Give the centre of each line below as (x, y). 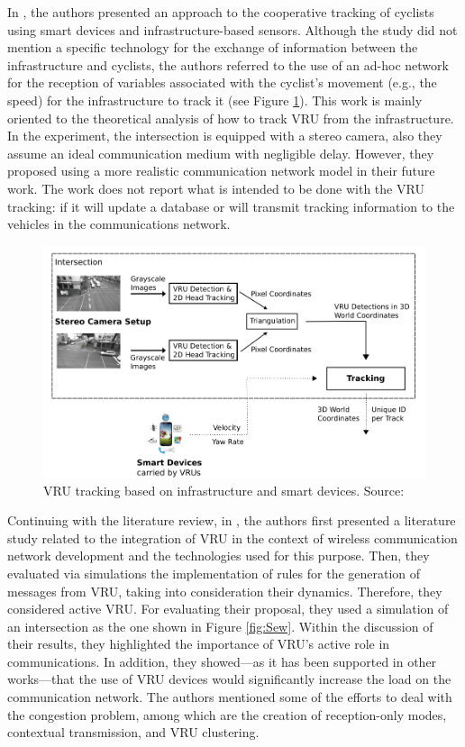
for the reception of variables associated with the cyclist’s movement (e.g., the (222, 82)
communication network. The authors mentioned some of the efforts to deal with (230, 697)
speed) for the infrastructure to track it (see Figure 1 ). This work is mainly (215, 100)
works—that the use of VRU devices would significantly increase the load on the (229, 679)
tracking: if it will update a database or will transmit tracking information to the (231, 206)
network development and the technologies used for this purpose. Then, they (219, 556)
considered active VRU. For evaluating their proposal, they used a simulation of (228, 609)
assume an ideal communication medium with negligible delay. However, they (221, 153)
